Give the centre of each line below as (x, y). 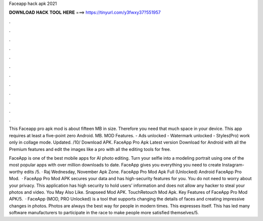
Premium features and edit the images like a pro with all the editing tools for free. (90, 149)
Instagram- (233, 165)
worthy (16, 172)
